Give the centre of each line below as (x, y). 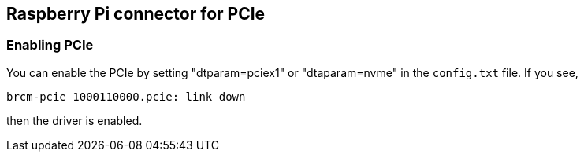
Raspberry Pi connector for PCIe (136, 14)
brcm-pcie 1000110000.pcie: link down (126, 96)
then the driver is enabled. (74, 120)
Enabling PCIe (50, 45)
